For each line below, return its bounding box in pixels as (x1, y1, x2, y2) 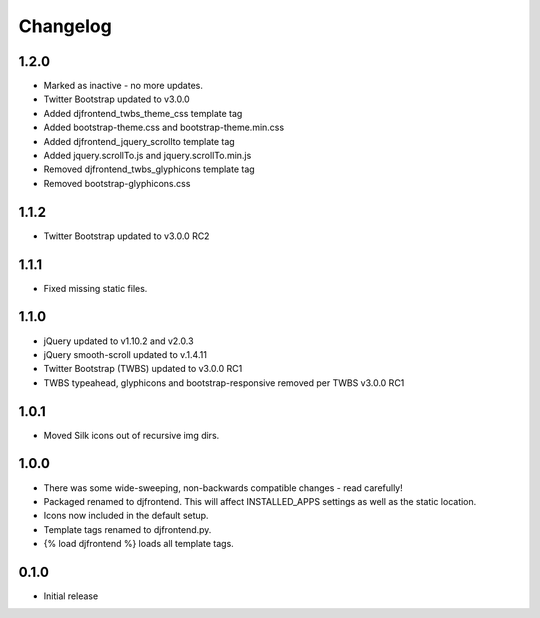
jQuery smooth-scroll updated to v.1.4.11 (43, 348, 207, 360)
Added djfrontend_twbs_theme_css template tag (43, 107, 243, 119)
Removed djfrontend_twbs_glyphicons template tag (43, 163, 255, 175)
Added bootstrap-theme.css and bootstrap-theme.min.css (43, 121, 285, 134)
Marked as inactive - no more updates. (43, 80, 204, 92)
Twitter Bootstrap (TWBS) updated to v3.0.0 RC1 (43, 363, 243, 375)
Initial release (43, 590, 99, 602)
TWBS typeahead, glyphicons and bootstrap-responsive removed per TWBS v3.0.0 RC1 (43, 376, 405, 389)
